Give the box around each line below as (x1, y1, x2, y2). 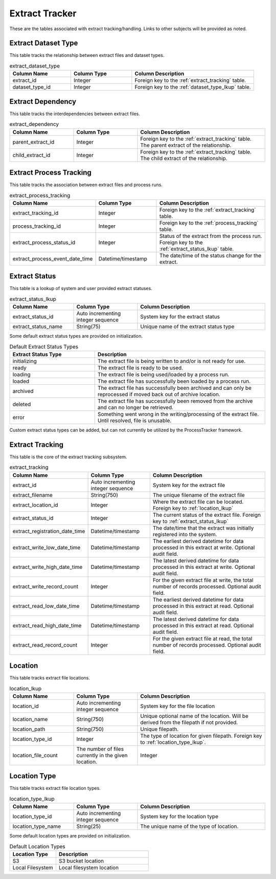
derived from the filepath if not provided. (140, 719, 238, 726)
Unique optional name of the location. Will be (140, 712, 249, 719)
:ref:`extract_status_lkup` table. (159, 245, 234, 252)
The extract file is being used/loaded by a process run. (97, 371, 229, 378)
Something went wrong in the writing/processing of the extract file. (97, 410, 259, 417)
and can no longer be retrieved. (97, 404, 174, 411)
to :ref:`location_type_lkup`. (140, 738, 206, 745)
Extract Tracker (9, 8, 77, 19)
